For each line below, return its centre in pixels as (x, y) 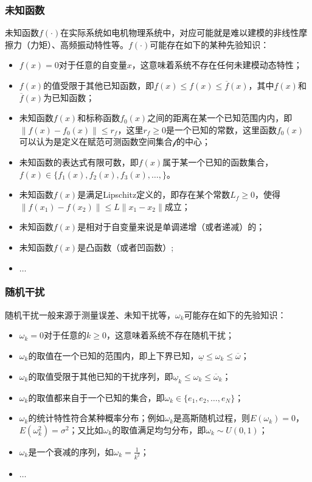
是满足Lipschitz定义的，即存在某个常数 (154, 194)
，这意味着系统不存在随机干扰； (171, 335)
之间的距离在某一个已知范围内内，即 (220, 118)
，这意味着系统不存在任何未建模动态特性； (217, 65)
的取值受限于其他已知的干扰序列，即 (101, 376)
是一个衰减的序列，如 (71, 451)
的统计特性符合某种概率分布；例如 (96, 418)
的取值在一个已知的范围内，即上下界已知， (113, 355)
